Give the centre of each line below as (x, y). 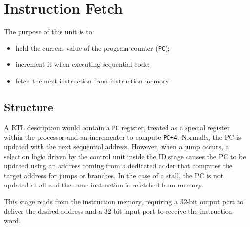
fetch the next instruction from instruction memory (92, 80)
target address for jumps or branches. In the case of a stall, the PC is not (114, 175)
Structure (29, 107)
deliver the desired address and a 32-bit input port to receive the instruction (118, 211)
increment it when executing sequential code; (83, 64)
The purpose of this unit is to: (49, 31)
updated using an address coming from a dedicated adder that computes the (118, 166)
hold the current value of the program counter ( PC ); (93, 48)
